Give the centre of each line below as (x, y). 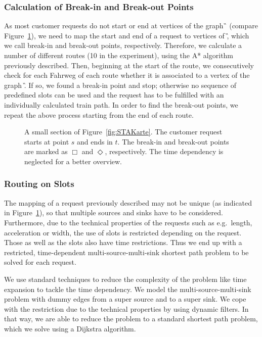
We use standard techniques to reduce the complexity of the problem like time (125, 279)
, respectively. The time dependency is (164, 151)
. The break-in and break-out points (173, 141)
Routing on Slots (39, 184)
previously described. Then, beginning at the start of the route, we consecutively (129, 65)
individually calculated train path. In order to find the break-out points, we (121, 104)
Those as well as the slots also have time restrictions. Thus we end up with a (123, 242)
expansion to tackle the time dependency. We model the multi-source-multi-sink (128, 289)
